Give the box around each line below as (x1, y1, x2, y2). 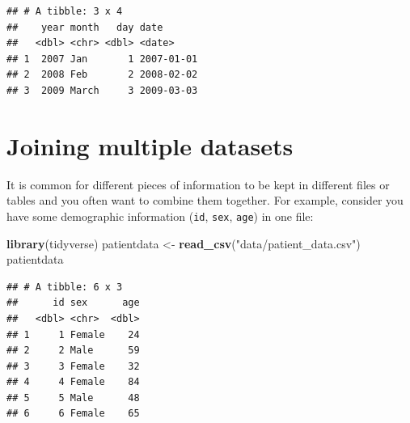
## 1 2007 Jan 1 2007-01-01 (6, 53, 198, 65)
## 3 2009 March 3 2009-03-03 (6, 84, 198, 96)
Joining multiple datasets (6, 129, 294, 162)
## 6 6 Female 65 (6, 408, 140, 420)
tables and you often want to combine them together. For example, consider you (6, 192, 404, 209)
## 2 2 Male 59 (6, 345, 140, 357)
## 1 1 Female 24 (6, 328, 140, 341)
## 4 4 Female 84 (6, 376, 140, 388)
